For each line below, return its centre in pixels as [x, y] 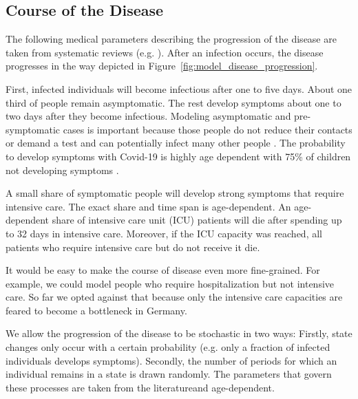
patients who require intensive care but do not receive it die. [133, 247]
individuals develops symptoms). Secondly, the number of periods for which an [171, 360]
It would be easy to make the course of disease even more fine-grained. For [163, 270]
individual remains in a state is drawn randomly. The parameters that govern [169, 374]
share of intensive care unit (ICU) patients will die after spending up [197, 220]
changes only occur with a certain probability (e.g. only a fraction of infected [168, 347]
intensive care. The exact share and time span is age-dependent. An [148, 206]
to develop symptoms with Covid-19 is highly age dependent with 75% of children [178, 156]
